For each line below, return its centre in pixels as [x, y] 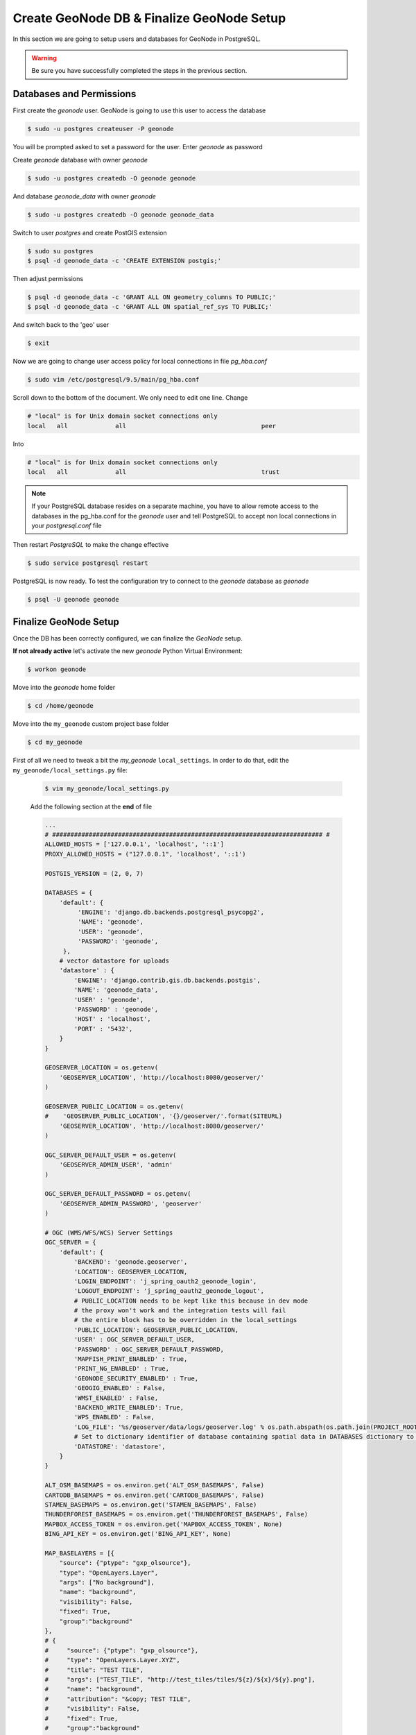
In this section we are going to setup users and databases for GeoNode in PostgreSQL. [137, 39]
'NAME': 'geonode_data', [116, 990]
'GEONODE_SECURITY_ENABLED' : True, [136, 1378]
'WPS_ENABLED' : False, [114, 1417]
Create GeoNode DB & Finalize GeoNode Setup [149, 18]
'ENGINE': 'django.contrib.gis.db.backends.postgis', [167, 980]
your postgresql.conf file [67, 526]
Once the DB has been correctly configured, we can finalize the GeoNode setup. [128, 638]
